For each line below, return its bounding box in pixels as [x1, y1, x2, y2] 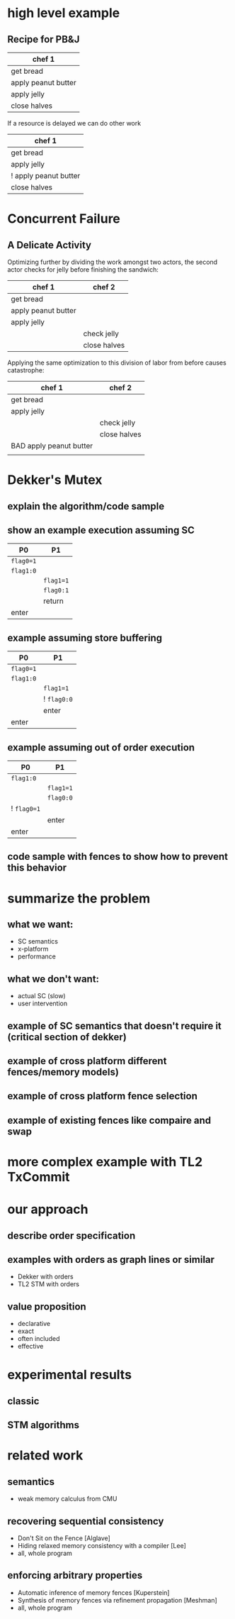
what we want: [7, 918, 74, 930]
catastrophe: [7, 366, 45, 374]
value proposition [7, 1300, 86, 1313]
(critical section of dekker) [7, 1031, 127, 1043]
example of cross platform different [7, 1055, 167, 1067]
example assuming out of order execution [7, 741, 195, 753]
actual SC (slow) [17, 992, 66, 1000]
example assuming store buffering [7, 631, 163, 643]
